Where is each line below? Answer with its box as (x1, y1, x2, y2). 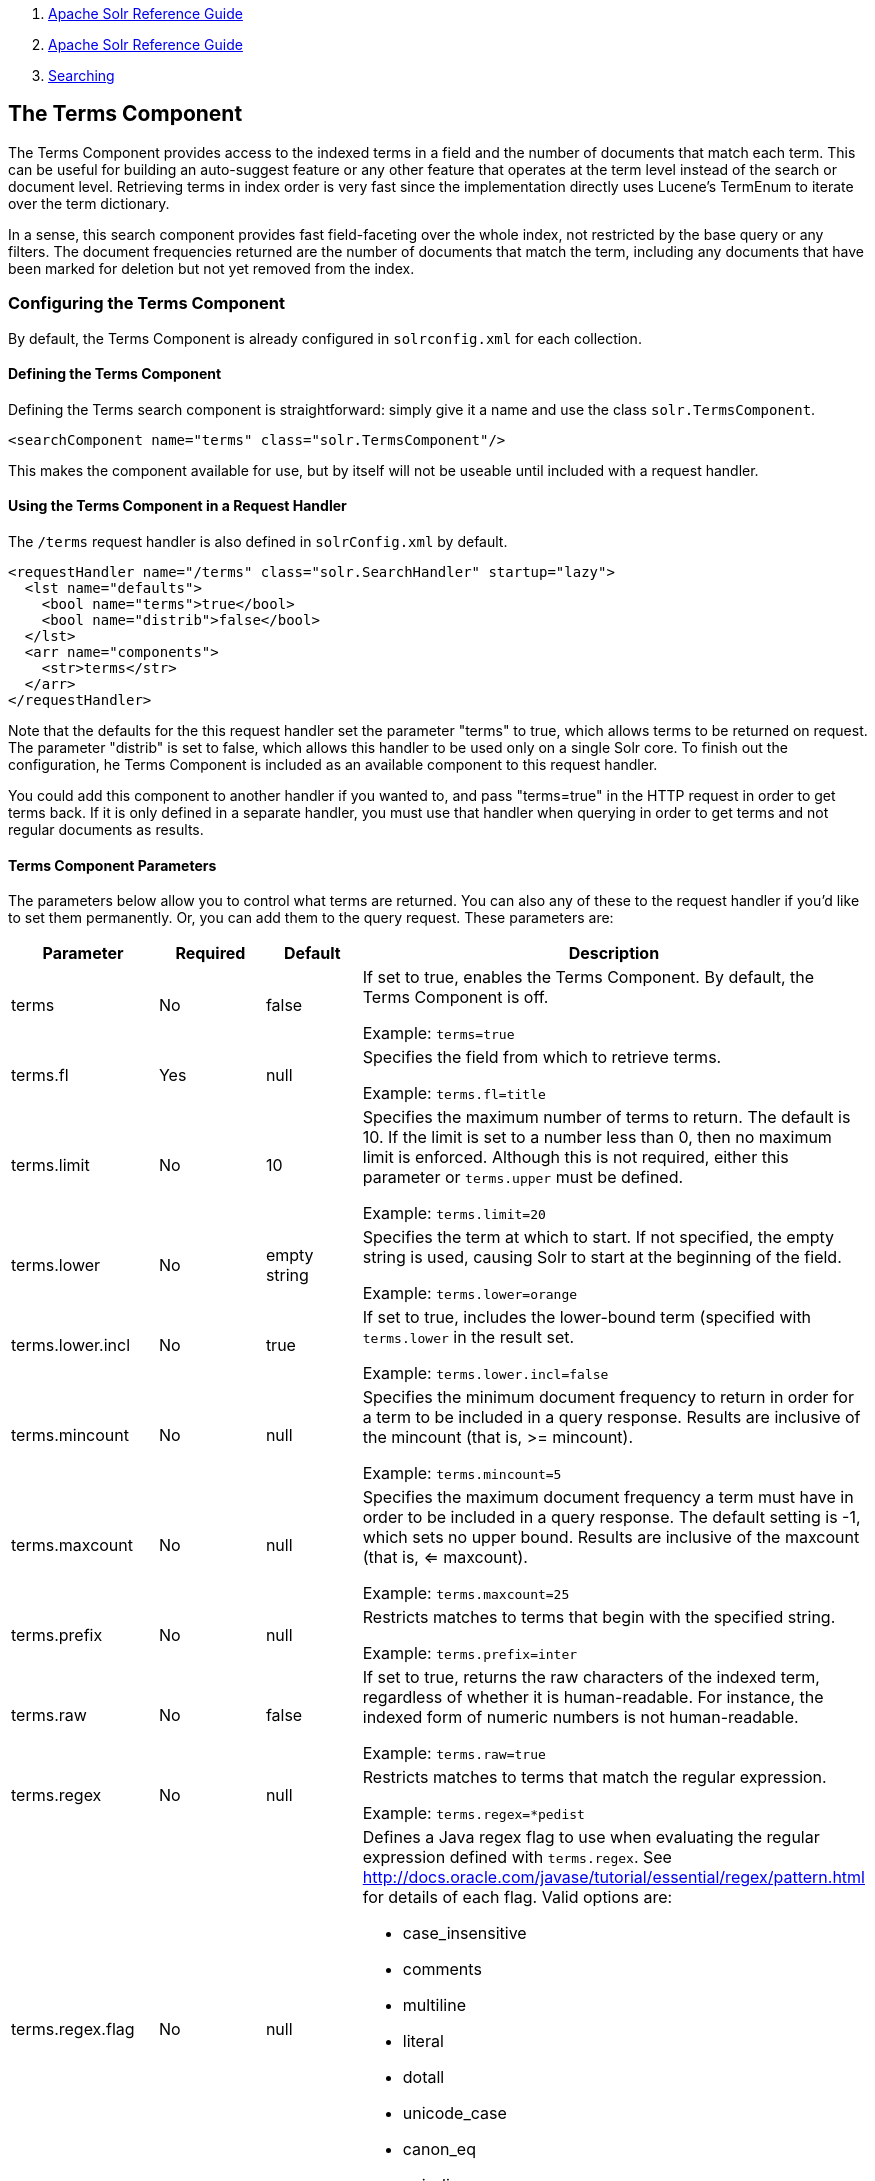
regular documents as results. (8, 821, 204, 839)
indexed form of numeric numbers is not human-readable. (362, 1707, 799, 1728)
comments (402, 1959, 482, 1980)
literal (402, 2031, 444, 2052)
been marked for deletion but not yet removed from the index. (8, 259, 415, 277)
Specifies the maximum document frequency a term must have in (362, 1487, 854, 1508)
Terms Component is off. (362, 987, 549, 1008)
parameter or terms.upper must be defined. (362, 1167, 684, 1188)
